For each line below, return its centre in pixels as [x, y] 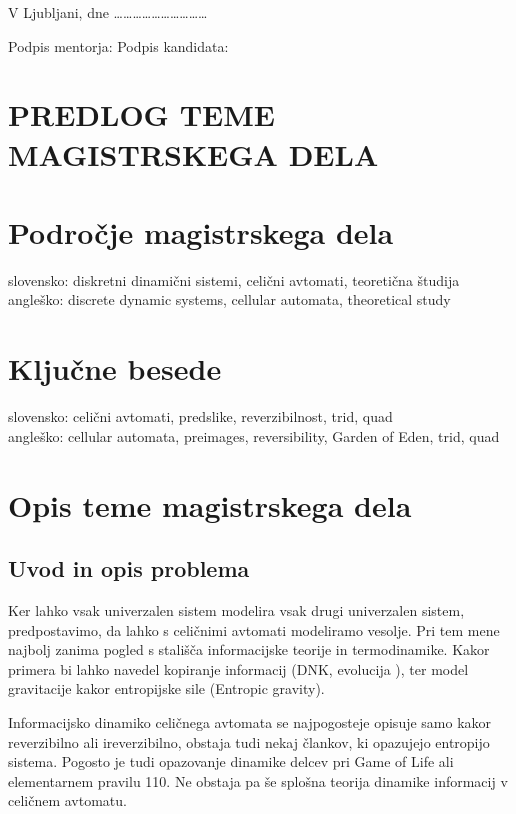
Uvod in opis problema [129, 568]
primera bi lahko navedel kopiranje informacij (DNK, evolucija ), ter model [238, 668]
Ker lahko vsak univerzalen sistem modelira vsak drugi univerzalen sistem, [236, 609]
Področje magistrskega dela [201, 231]
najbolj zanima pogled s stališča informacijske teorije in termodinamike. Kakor [249, 649]
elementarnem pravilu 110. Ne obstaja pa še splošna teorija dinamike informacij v [258, 780]
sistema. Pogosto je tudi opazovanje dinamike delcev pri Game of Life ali [231, 761]
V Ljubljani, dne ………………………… [108, 12]
